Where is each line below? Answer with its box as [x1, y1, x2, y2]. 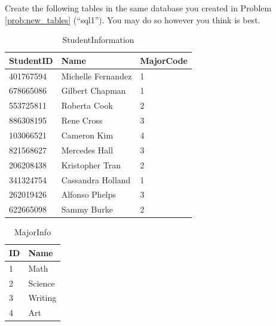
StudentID [9, 54, 53, 66]
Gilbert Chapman [61, 84, 126, 97]
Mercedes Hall [61, 143, 114, 156]
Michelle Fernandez [61, 69, 132, 82]
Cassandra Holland [61, 173, 131, 186]
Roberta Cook [61, 99, 113, 112]
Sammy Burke [61, 203, 113, 216]
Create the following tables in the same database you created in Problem [5, 2, 272, 14]
